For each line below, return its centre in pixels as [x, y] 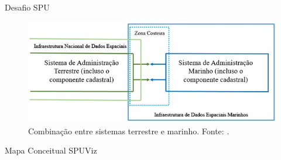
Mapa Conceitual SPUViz [51, 150]
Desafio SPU [27, 7]
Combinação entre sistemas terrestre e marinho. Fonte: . [129, 131]
